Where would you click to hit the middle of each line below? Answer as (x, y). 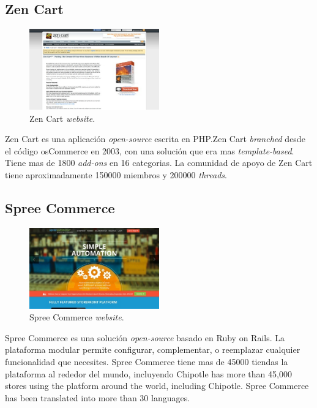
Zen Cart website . (62, 118)
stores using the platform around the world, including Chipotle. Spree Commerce (157, 386)
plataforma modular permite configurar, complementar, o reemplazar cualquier (153, 349)
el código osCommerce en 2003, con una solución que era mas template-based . (150, 150)
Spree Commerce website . (77, 317)
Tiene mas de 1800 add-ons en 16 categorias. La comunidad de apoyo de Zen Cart (159, 163)
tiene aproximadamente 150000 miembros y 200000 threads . (116, 175)
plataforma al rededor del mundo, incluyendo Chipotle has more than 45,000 (148, 373)
